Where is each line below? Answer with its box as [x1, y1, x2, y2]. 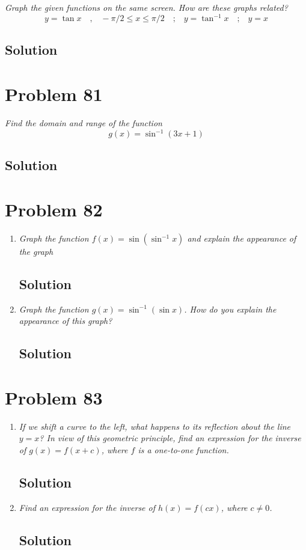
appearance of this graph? [19, 314, 112, 327]
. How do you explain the [184, 302, 277, 315]
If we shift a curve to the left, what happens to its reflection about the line [19, 420, 291, 432]
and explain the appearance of [187, 232, 296, 244]
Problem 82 [5, 197, 103, 222]
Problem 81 [5, 82, 103, 106]
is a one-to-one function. [138, 444, 229, 456]
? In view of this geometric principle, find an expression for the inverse [39, 432, 301, 444]
